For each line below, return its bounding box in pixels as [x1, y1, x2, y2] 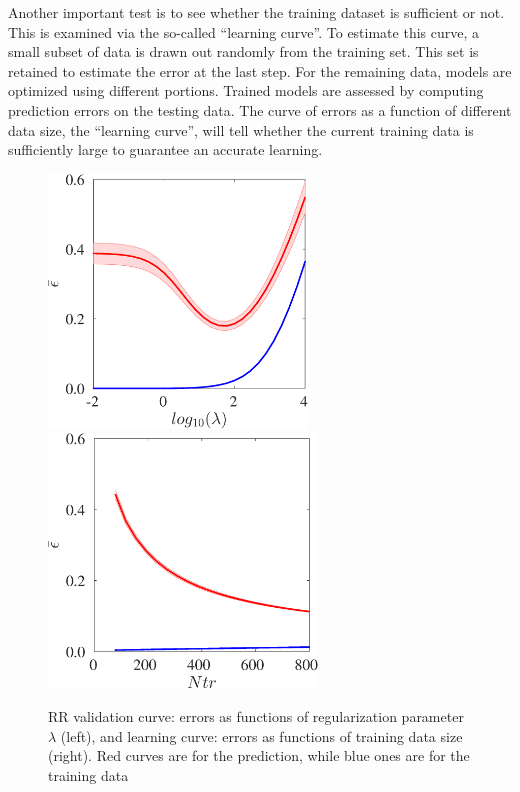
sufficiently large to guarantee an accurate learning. [8, 139, 323, 160]
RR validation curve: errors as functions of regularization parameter [48, 706, 464, 727]
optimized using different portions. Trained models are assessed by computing [8, 80, 484, 101]
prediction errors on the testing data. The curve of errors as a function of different [8, 99, 512, 120]
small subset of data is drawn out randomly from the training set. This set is [8, 41, 479, 62]
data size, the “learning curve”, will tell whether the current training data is [8, 119, 474, 140]
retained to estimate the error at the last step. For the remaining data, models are [8, 60, 512, 81]
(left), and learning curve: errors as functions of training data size [60, 725, 463, 746]
